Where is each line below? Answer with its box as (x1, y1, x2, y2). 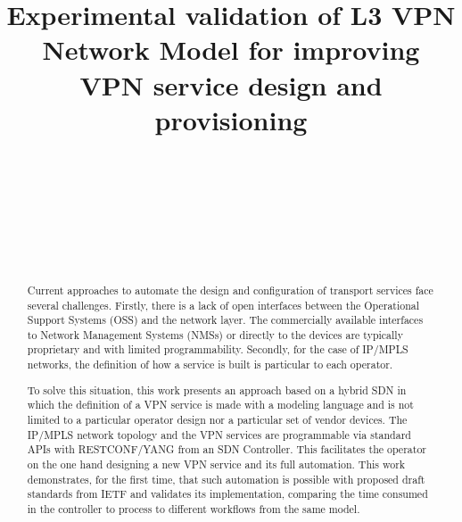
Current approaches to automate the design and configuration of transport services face (27, 282, 433, 297)
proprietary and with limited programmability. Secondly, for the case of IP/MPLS (27, 342, 408, 357)
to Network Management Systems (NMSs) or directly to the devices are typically (27, 327, 403, 342)
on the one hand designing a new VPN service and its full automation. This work (27, 456, 406, 471)
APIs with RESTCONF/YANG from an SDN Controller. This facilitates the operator (27, 442, 426, 457)
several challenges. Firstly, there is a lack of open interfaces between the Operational (27, 297, 420, 312)
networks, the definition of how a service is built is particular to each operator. (27, 357, 393, 372)
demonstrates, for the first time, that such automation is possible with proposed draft (27, 471, 425, 486)
